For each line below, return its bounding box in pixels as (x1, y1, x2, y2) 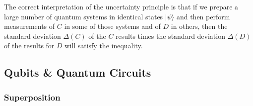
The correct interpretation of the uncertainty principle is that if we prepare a (4, 1, 239, 11)
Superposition (4, 91, 61, 103)
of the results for (4, 40, 55, 51)
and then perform (176, 11, 230, 21)
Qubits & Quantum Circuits (4, 65, 151, 80)
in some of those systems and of (64, 21, 161, 31)
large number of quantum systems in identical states (4, 11, 163, 21)
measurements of (4, 21, 55, 31)
